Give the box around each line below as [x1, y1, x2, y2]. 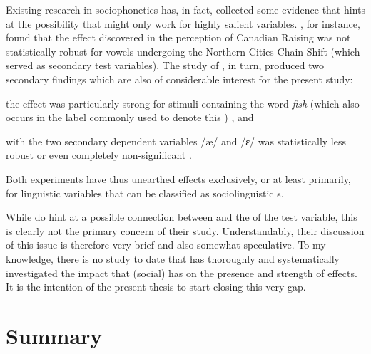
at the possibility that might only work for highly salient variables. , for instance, [6, 16, 360, 31]
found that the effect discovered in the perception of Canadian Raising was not [6, 30, 351, 45]
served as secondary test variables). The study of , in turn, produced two [6, 58, 324, 73]
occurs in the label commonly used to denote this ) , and [6, 110, 254, 125]
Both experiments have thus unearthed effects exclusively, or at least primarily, [6, 171, 351, 186]
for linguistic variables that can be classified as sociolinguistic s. [6, 185, 284, 200]
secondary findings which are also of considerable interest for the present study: [6, 71, 353, 86]
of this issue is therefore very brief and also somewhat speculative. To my [6, 237, 326, 252]
